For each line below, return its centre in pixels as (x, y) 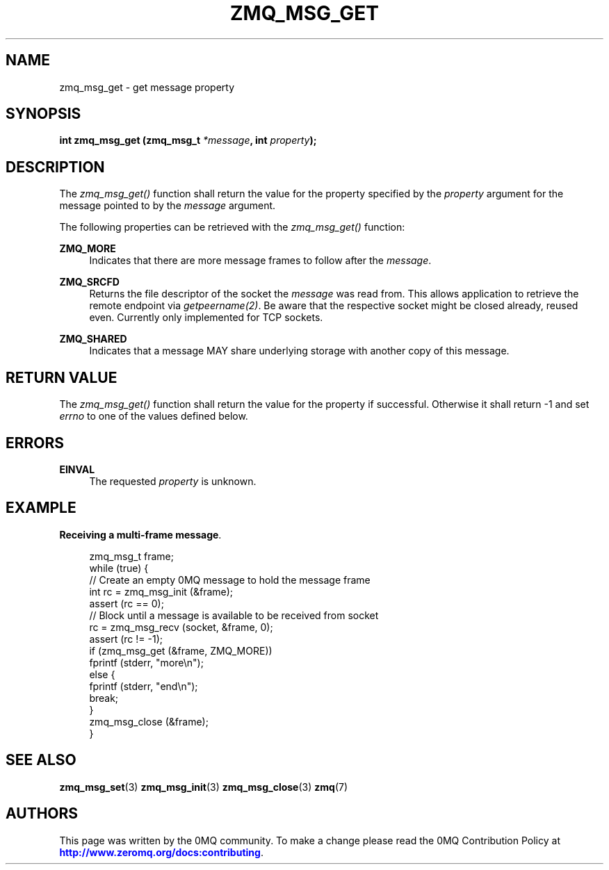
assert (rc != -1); (126, 639)
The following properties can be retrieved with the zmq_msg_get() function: (232, 227)
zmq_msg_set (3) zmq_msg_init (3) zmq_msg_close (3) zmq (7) (204, 787)
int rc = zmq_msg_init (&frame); (161, 591)
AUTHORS (42, 814)
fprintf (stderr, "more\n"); (146, 662)
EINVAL (77, 469)
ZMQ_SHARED (93, 339)
